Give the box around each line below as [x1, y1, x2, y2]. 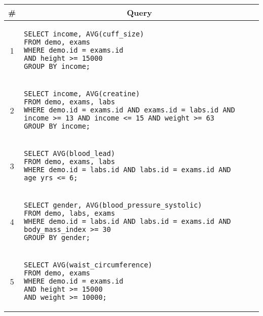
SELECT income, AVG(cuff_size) [24, 30, 144, 38]
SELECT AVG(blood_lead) [24, 149, 115, 157]
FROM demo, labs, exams [24, 209, 115, 217]
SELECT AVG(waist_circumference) [24, 261, 153, 269]
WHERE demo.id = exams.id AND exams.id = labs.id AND [24, 106, 235, 114]
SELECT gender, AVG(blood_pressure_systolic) [24, 201, 202, 209]
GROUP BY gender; [24, 233, 91, 242]
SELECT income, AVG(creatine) [24, 90, 140, 98]
